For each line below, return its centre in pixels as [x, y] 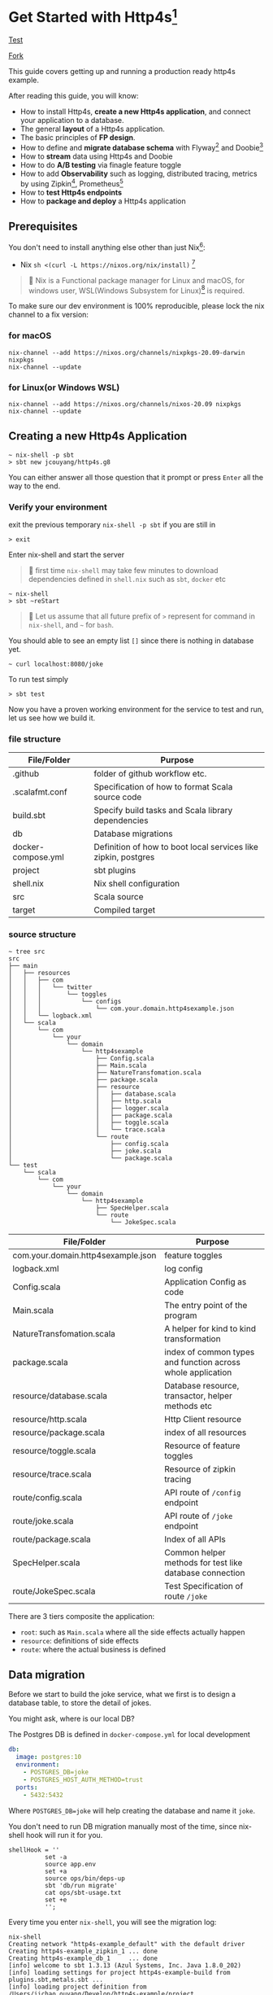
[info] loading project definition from [78, 1987]
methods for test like [204, 1562]
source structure [42, 934]
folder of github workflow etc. [150, 774]
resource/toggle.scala [54, 1450]
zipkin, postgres [124, 857]
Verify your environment [58, 507]
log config [184, 1268]
